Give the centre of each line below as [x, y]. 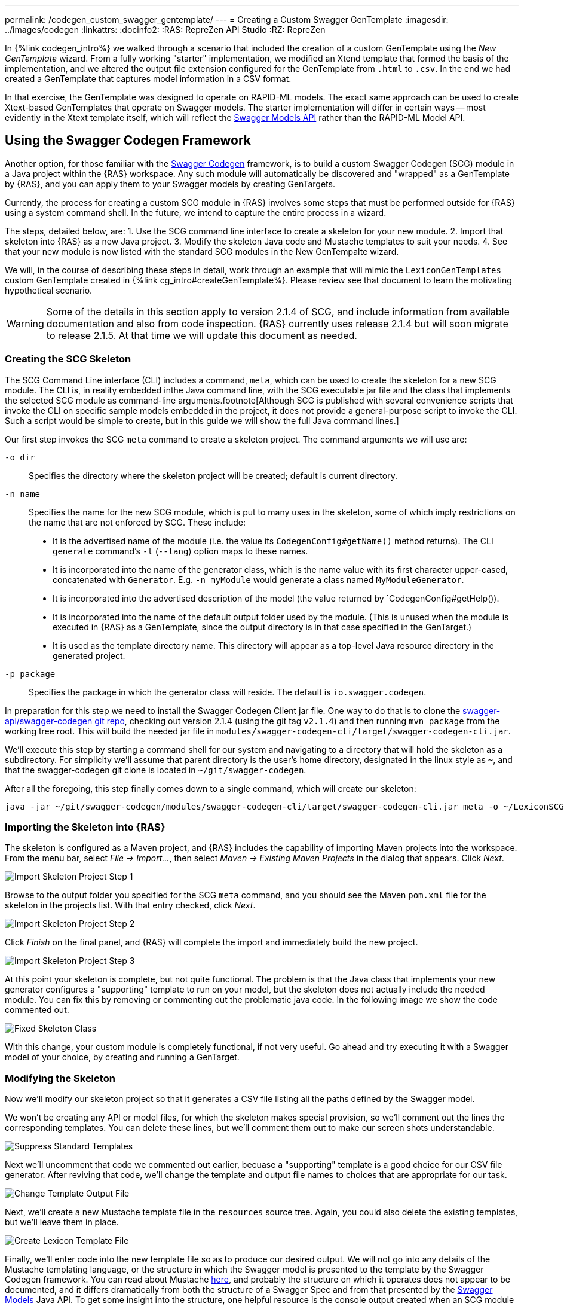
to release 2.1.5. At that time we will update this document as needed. [202, 335]
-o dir [20, 457]
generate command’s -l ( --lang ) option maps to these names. [180, 551]
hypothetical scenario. [49, 290]
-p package [30, 674]
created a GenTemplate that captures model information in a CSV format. [148, 79]
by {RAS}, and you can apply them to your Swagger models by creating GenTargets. [170, 184]
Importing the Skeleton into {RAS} [85, 827]
